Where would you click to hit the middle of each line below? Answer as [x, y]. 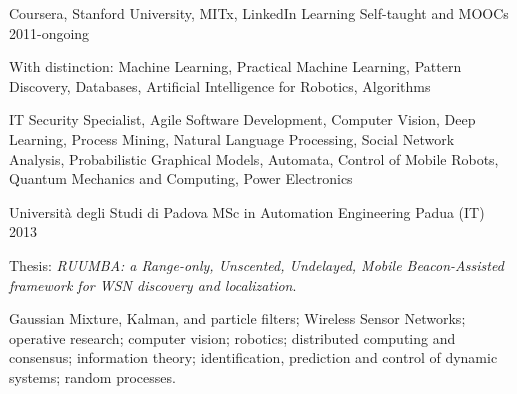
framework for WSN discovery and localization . [153, 284]
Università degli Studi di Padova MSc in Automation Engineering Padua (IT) [247, 211]
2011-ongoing [49, 32]
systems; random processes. [92, 376]
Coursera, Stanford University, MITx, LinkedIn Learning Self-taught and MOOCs [259, 13]
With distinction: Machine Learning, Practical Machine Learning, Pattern [235, 66]
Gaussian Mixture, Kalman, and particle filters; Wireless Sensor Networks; [237, 318]
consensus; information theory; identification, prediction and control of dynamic [253, 357]
